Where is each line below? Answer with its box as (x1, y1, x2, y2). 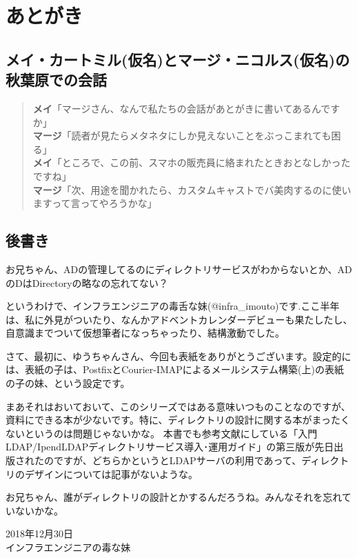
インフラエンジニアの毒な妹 (6, 540, 131, 555)
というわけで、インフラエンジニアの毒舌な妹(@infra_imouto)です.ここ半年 (6, 299, 340, 313)
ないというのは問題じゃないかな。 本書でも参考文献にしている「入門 (6, 426, 318, 440)
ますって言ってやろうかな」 (32, 196, 157, 210)
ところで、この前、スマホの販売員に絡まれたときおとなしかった (61, 155, 351, 170)
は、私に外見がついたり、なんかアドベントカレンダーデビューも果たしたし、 (6, 312, 353, 326)
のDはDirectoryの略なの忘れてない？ (6, 275, 169, 290)
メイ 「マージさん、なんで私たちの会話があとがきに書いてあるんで (32, 101, 331, 115)
